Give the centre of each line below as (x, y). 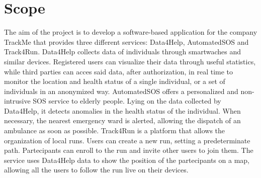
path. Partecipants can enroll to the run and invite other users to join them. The (129, 150)
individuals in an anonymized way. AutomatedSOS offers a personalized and (121, 91)
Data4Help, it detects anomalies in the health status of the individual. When (122, 110)
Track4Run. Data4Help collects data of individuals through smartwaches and (123, 52)
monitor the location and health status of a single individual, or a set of (115, 81)
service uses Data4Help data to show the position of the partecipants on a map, (127, 160)
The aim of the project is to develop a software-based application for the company (131, 32)
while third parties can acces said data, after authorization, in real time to (119, 71)
